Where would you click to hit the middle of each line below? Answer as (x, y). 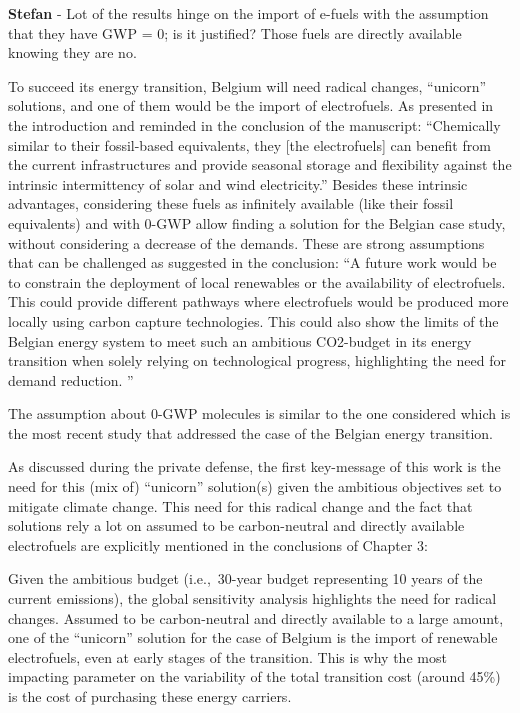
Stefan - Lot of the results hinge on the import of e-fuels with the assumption (248, 13)
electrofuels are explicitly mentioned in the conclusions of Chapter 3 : (218, 544)
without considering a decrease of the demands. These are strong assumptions (246, 242)
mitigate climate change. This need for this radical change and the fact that (240, 505)
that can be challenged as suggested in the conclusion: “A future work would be (252, 262)
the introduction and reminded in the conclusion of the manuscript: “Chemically (254, 124)
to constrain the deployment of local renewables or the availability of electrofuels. (257, 281)
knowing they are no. (72, 52)
